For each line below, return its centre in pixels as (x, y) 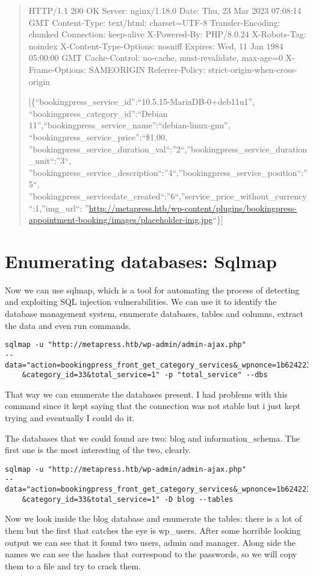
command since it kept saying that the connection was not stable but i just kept (153, 406)
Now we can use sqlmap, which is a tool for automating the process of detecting (152, 290)
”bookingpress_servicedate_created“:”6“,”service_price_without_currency (168, 196)
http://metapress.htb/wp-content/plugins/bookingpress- (193, 208)
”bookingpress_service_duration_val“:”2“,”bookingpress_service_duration (168, 149)
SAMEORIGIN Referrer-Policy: (147, 69)
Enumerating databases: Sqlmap (141, 261)
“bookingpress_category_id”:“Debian (98, 113)
